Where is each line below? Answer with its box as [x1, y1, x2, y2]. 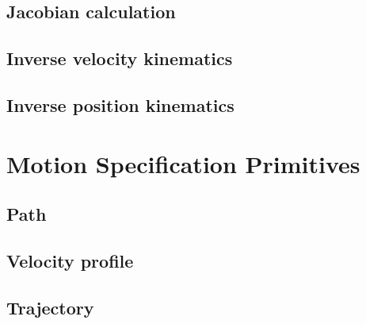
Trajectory [6, 295, 94, 319]
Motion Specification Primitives [6, 147, 360, 179]
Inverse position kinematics [6, 92, 234, 117]
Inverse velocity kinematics [6, 46, 233, 71]
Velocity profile [6, 248, 134, 272]
